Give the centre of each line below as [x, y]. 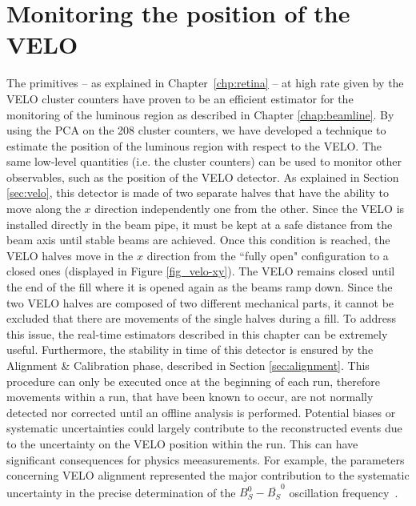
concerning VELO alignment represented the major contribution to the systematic [208, 475]
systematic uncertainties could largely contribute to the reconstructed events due [204, 428]
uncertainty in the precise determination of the [121, 492]
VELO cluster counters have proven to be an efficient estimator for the [180, 98]
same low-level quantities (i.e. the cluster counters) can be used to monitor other [204, 161]
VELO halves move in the [70, 255]
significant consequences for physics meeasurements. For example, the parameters [206, 459]
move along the [44, 209]
